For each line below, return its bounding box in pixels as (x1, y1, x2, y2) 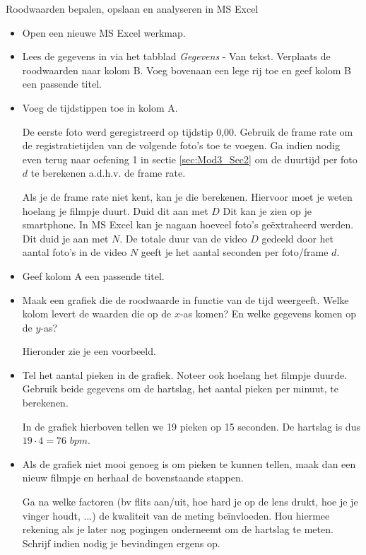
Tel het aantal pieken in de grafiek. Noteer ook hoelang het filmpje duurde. (22, 367, 348, 382)
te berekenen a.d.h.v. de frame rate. (30, 165, 186, 180)
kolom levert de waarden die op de (22, 306, 172, 321)
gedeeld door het (261, 230, 334, 245)
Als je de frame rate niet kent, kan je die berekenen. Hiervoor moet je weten (22, 189, 353, 204)
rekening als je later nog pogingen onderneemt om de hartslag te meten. (22, 522, 333, 537)
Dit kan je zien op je (223, 203, 312, 218)
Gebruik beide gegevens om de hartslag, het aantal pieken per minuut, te (22, 381, 338, 396)
